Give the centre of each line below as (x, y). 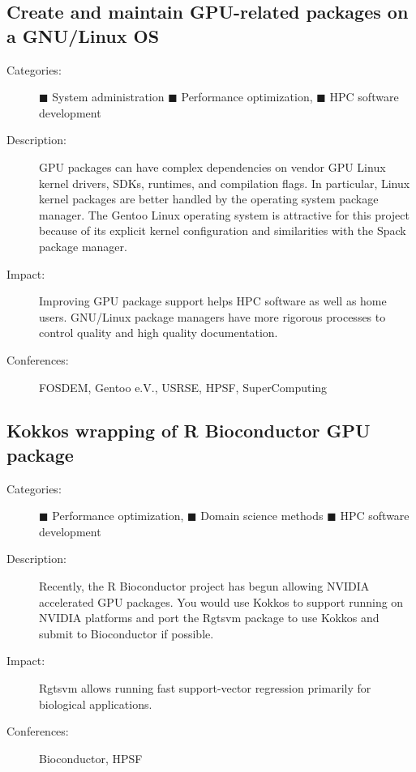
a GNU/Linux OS (83, 35)
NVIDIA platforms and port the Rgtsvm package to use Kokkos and (209, 618)
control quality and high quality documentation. (159, 333)
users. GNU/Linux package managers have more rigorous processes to (212, 316)
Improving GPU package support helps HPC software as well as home (213, 301)
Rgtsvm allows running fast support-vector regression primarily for (205, 688)
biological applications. (96, 704)
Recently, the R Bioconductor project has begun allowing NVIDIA (204, 586)
